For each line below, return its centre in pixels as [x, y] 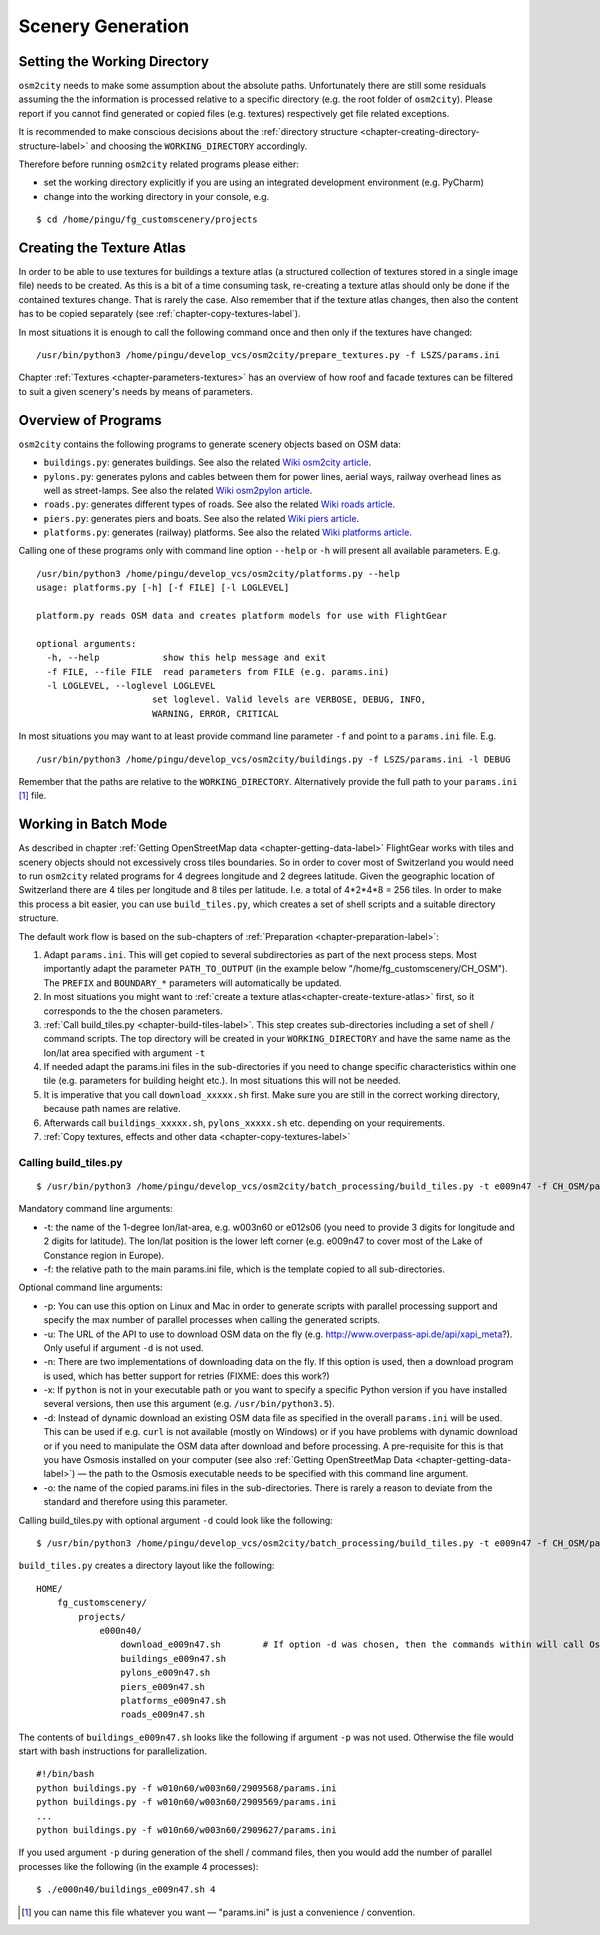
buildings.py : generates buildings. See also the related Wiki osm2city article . [207, 462]
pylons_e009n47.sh [165, 1673]
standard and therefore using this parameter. [135, 1502]
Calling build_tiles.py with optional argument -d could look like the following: [176, 1520]
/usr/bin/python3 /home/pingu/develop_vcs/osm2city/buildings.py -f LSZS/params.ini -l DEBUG [273, 759]
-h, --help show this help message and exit [186, 658]
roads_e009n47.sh [162, 1714]
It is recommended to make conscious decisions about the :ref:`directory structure [188, 132]
